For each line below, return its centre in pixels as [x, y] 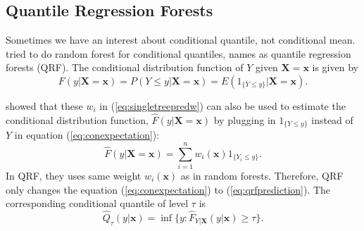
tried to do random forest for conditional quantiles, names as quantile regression [178, 53]
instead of [332, 119]
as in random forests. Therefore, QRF [262, 175]
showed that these [44, 105]
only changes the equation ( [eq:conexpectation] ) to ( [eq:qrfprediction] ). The [168, 189]
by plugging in [245, 119]
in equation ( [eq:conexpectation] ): [87, 135]
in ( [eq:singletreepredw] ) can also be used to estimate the [222, 105]
